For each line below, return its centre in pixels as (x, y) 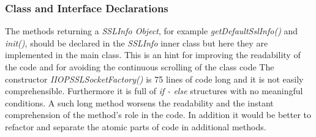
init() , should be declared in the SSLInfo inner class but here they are (137, 43)
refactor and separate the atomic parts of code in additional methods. (136, 126)
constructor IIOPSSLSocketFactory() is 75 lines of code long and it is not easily (154, 79)
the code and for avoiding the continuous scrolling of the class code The (140, 67)
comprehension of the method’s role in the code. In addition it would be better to (158, 115)
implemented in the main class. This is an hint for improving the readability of (153, 55)
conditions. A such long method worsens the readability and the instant (139, 102)
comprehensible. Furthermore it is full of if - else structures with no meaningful (154, 91)
